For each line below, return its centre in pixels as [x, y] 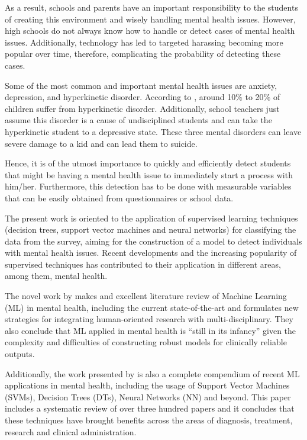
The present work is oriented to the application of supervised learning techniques [151, 218]
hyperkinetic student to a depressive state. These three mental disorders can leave [153, 131]
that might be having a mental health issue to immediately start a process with [149, 174]
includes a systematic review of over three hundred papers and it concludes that [150, 408]
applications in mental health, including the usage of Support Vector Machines [147, 385]
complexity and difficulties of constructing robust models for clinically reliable [146, 342]
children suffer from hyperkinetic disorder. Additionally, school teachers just [142, 108]
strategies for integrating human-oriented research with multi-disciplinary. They [149, 319]
